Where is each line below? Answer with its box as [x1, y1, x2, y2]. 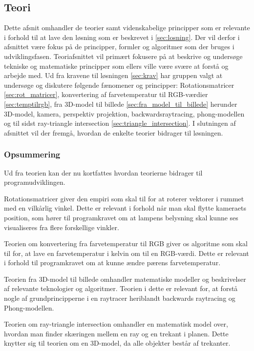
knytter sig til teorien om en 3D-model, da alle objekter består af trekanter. [4, 338, 231, 348]
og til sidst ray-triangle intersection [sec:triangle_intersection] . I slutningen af [4, 118, 236, 128]
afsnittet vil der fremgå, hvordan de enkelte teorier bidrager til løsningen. [4, 127, 223, 137]
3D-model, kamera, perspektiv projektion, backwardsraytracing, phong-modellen [4, 108, 245, 118]
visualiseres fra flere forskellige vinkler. [4, 222, 119, 232]
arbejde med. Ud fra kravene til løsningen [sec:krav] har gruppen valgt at [4, 70, 223, 80]
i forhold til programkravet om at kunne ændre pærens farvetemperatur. [4, 257, 221, 268]
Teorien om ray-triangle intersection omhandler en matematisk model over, [4, 319, 228, 329]
